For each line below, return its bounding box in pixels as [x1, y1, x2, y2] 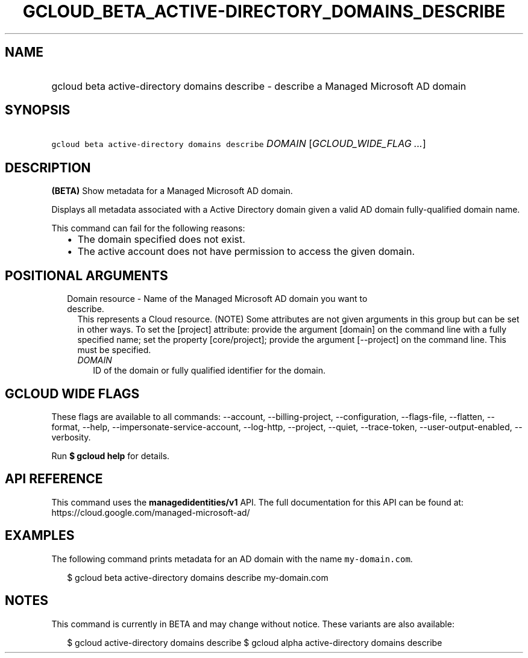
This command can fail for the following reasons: [51, 223, 245, 234]
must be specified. [77, 345, 151, 356]
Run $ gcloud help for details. [51, 450, 170, 461]
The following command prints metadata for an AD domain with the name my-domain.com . [51, 553, 413, 564]
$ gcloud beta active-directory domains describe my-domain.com [67, 572, 328, 583]
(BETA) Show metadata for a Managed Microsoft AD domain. [51, 186, 293, 196]
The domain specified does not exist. [77, 233, 245, 246]
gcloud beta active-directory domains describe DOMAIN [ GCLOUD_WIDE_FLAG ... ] [51, 137, 426, 150]
